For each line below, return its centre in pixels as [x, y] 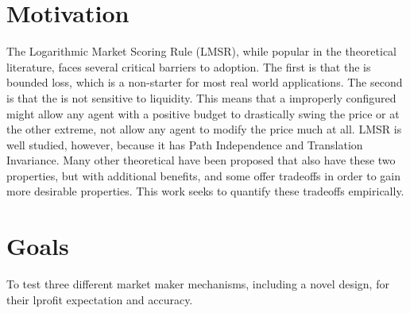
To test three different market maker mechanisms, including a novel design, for [198, 284]
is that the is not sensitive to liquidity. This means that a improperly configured [201, 97]
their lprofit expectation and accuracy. [100, 299]
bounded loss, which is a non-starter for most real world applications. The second [205, 82]
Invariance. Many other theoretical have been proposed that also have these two [201, 160]
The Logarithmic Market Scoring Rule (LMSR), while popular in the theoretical [202, 51]
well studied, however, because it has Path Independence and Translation [185, 144]
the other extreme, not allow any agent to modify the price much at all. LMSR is [204, 129]
